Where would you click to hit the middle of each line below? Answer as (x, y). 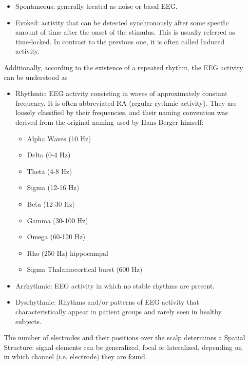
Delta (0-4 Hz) (49, 155)
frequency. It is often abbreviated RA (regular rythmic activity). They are (126, 103)
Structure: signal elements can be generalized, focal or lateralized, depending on (123, 347)
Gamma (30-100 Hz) (57, 220)
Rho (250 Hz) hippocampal (67, 253)
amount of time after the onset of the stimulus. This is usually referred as (125, 32)
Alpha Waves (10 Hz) (59, 138)
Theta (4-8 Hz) (49, 171)
